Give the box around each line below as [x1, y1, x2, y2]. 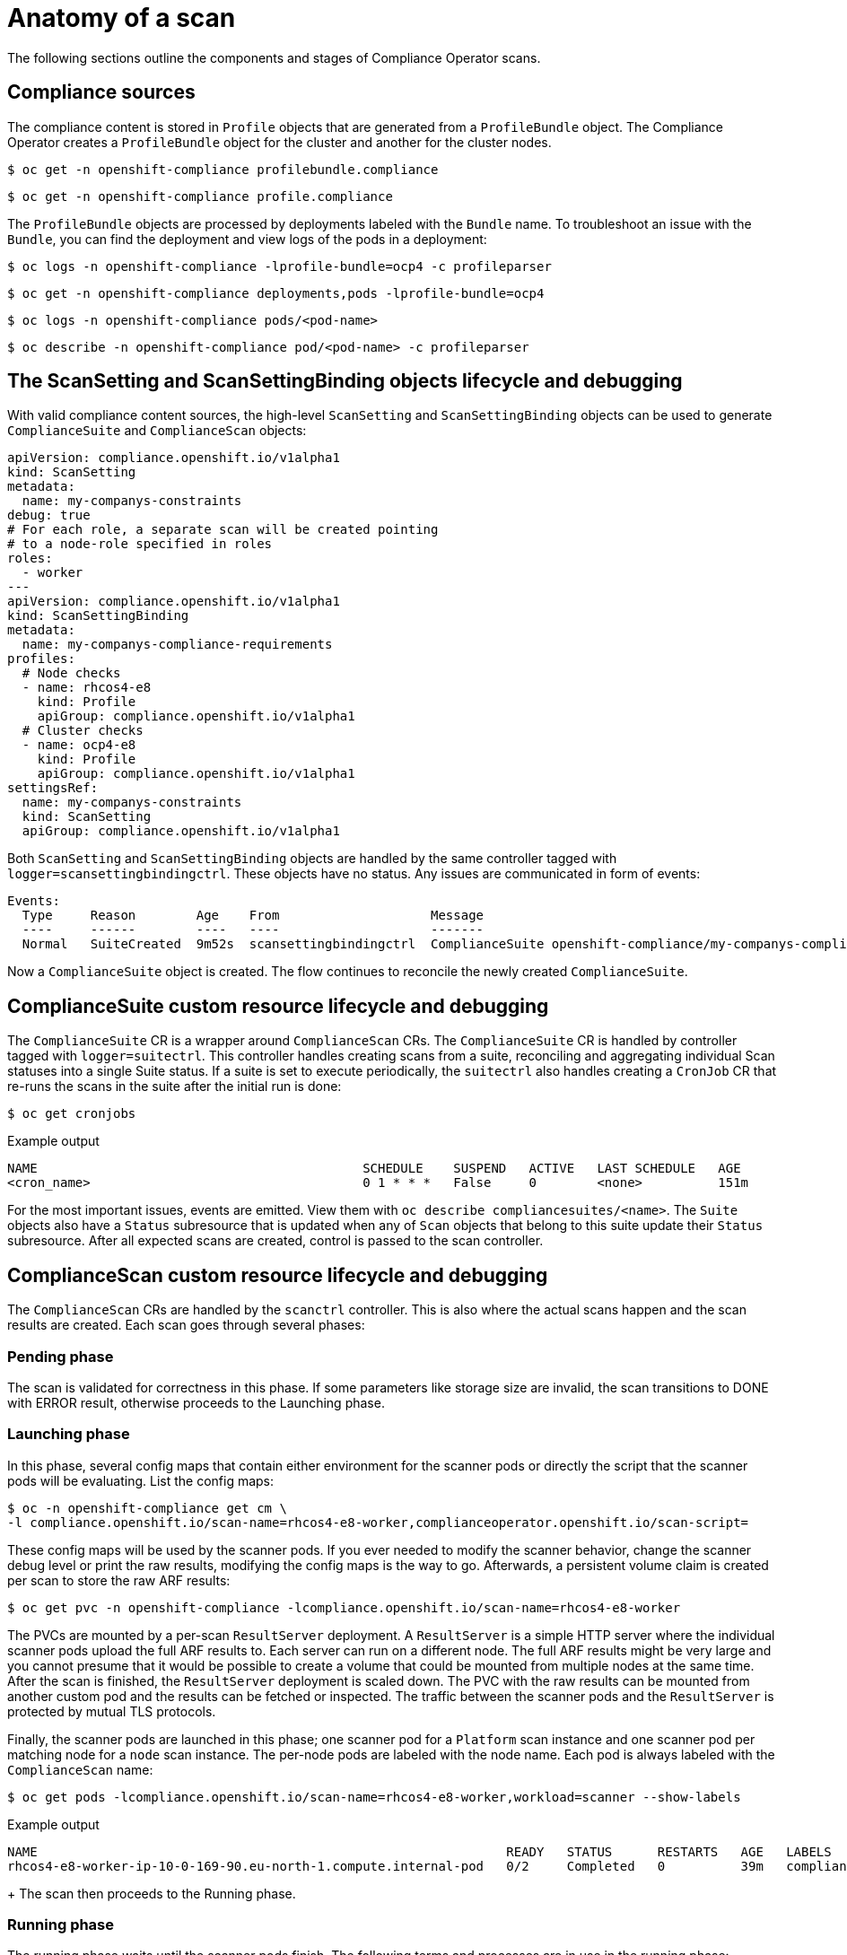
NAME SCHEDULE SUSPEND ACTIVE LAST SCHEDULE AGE [7, 1161, 741, 1176]
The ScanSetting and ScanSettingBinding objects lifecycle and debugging [7, 370, 683, 393]
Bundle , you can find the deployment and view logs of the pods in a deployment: [7, 231, 487, 247]
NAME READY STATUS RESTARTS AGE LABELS [7, 1844, 832, 1859]
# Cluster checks [22, 723, 144, 738]
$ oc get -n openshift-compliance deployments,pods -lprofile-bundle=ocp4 [7, 285, 545, 301]
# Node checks [22, 666, 121, 681]
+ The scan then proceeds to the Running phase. [7, 1885, 296, 1901]
